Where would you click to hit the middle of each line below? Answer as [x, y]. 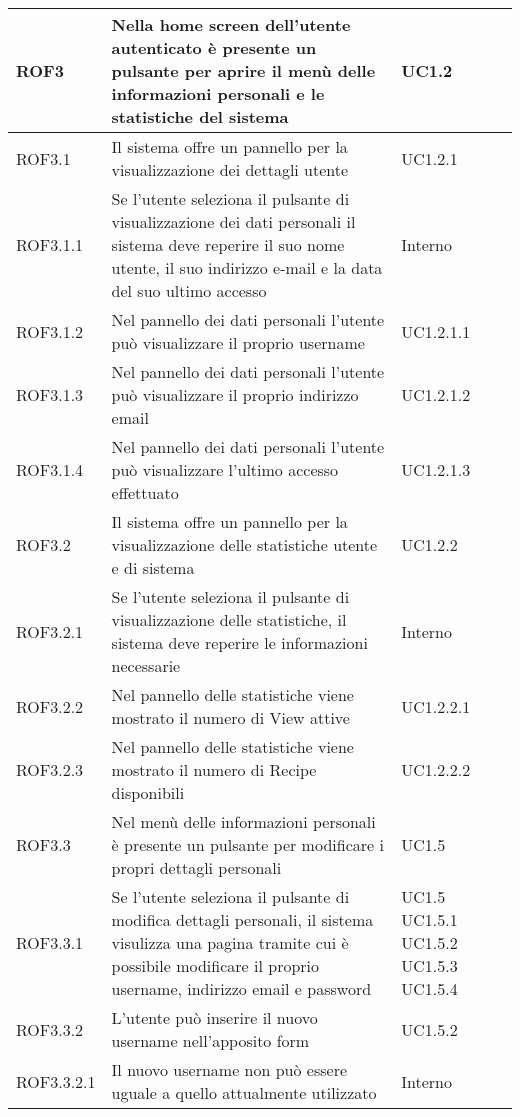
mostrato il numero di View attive [230, 717]
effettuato [145, 492]
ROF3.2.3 [50, 769]
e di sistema [153, 567]
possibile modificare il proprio [215, 965]
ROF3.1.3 [50, 394]
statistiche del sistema [200, 116]
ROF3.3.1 [50, 942]
